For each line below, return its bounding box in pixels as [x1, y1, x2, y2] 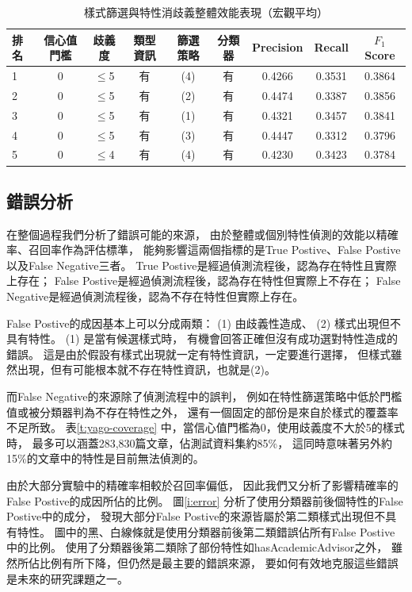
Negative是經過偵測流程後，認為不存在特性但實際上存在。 [6, 288, 304, 305]
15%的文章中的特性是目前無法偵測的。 [6, 450, 204, 467]
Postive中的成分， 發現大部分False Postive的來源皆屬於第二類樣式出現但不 [6, 508, 386, 525]
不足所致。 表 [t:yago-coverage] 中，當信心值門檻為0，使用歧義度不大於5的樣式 [6, 419, 405, 436]
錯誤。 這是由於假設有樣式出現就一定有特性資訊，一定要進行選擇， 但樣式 [6, 345, 391, 362]
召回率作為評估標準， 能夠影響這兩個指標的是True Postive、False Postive [28, 241, 401, 258]
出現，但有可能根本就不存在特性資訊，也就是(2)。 [17, 361, 276, 378]
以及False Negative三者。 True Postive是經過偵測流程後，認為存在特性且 [6, 256, 375, 273]
